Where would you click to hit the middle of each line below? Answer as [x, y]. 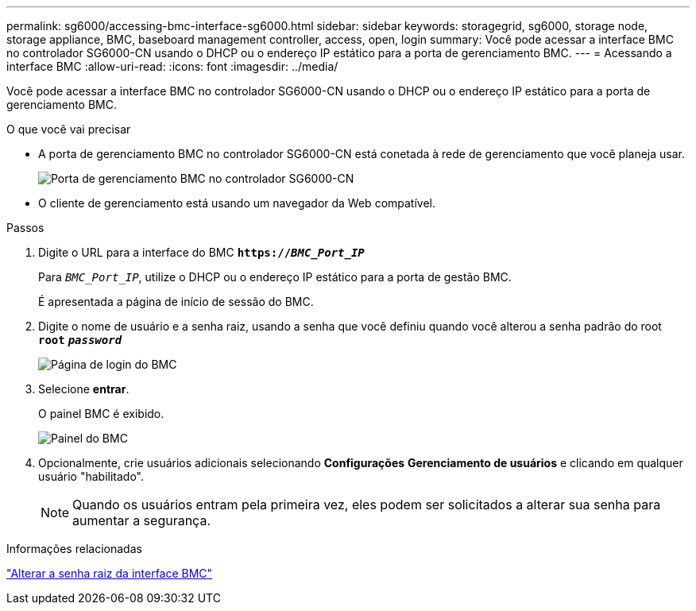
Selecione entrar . [84, 389]
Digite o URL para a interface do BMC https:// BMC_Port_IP [201, 252]
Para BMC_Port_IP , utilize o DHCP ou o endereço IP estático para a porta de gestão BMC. [275, 277]
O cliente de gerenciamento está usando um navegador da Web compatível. [237, 203]
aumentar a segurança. [142, 520]
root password [80, 340]
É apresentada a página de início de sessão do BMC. [176, 302]
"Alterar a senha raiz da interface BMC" [110, 573]
